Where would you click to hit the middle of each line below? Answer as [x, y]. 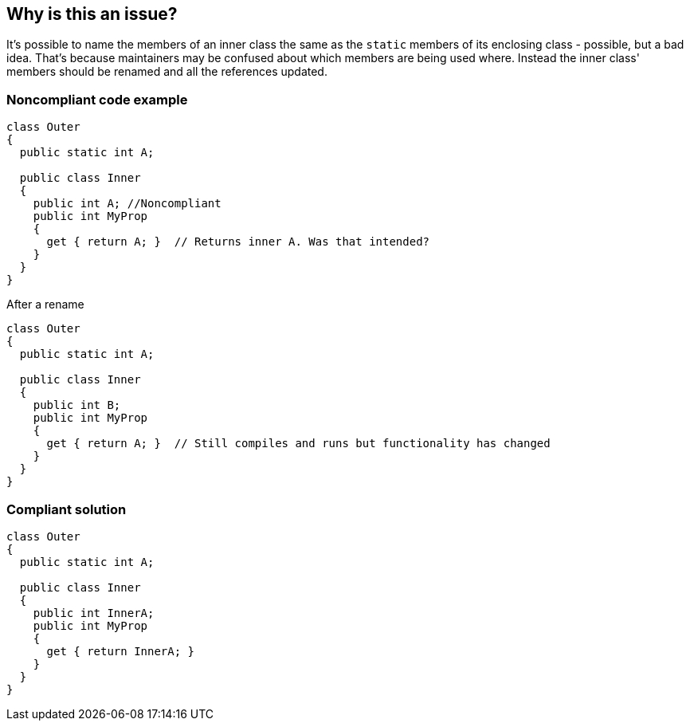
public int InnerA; [94, 613]
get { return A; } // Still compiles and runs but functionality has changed [298, 444]
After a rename [45, 305]
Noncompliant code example [97, 99]
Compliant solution [67, 509]
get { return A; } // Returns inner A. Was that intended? [238, 242]
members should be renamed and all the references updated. [167, 72]
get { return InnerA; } [121, 651]
